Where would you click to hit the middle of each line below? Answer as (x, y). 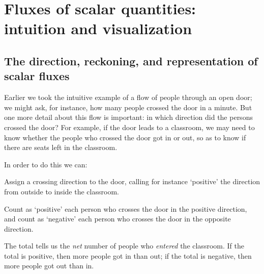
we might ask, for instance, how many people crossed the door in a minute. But (128, 107)
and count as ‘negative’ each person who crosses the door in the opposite (118, 219)
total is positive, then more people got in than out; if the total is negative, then (128, 255)
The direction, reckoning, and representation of (131, 60)
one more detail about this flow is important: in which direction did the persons (128, 117)
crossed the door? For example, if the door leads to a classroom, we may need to (129, 127)
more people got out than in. (49, 266)
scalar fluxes (37, 76)
